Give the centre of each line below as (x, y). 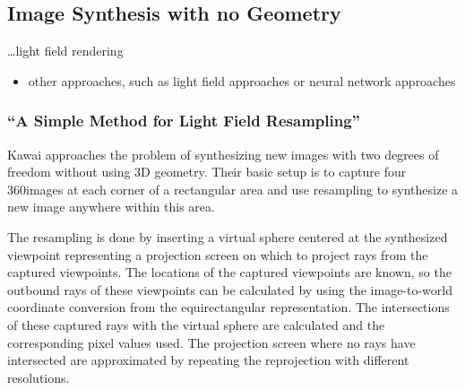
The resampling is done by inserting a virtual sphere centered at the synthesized (228, 236)
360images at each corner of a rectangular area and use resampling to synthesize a (233, 189)
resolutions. (39, 377)
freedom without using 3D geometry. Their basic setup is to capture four (207, 172)
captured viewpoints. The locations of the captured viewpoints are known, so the (229, 272)
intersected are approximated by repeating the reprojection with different (208, 360)
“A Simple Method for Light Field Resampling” (184, 121)
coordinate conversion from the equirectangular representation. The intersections (228, 307)
